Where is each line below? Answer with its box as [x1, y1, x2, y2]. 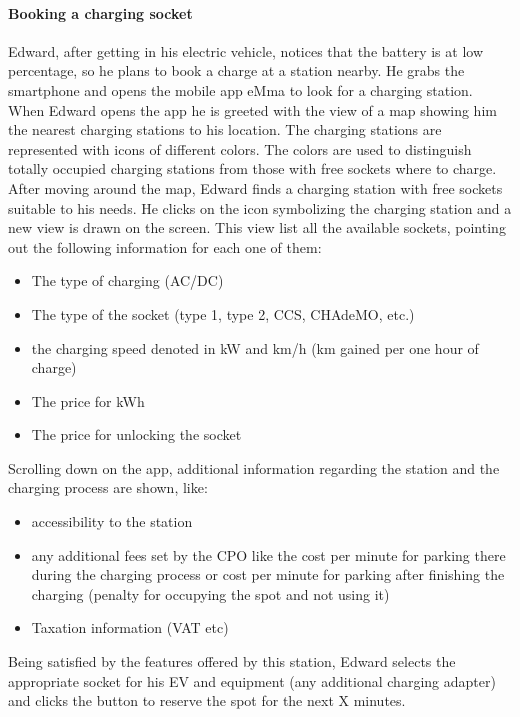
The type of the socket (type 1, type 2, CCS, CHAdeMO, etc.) [31, 303, 415, 324]
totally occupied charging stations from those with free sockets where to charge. [8, 158, 497, 179]
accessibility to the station [31, 511, 193, 532]
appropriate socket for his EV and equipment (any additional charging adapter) [8, 670, 496, 691]
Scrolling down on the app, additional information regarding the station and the [8, 457, 500, 478]
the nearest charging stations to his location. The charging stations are [8, 119, 442, 140]
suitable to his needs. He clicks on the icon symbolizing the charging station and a [8, 197, 512, 218]
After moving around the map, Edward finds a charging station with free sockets [8, 177, 503, 198]
